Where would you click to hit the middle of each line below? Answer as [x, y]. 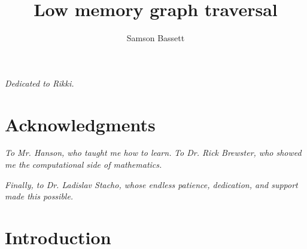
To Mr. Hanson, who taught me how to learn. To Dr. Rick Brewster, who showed [153, 153]
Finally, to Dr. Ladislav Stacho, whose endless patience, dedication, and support [151, 184]
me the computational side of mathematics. [83, 165]
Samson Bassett [156, 38]
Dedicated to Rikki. [39, 83]
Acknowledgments [80, 124]
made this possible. [39, 196]
